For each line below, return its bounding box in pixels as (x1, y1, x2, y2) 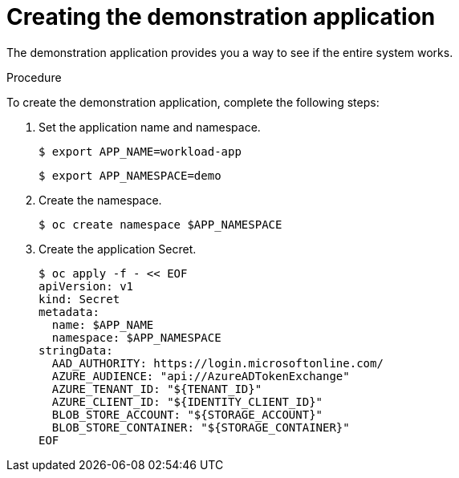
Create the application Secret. (39, 241, 197, 256)
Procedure (6, 70, 62, 84)
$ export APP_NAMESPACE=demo (39, 168, 221, 182)
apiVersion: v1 (39, 279, 134, 293)
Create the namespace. (39, 192, 162, 207)
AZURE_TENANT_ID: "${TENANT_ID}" (51, 382, 262, 395)
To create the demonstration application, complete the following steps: (6, 95, 380, 109)
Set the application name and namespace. (39, 119, 261, 134)
